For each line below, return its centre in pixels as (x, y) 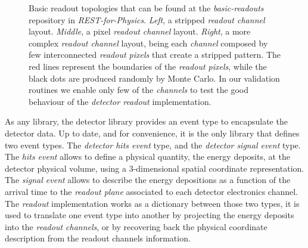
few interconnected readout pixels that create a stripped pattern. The (155, 55)
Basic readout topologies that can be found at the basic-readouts (146, 8)
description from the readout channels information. (98, 238)
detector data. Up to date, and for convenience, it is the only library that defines (152, 133)
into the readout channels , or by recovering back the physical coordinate (136, 226)
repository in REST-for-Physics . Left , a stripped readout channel (147, 19)
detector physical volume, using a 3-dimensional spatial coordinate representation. (155, 168)
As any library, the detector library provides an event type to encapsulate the (146, 121)
